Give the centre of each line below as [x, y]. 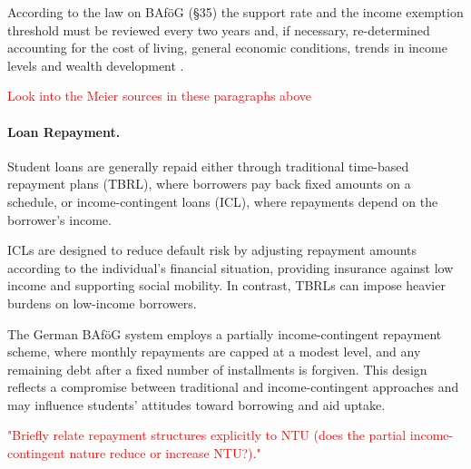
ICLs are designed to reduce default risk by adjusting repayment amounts [212, 250]
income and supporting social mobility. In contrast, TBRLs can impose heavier [226, 285]
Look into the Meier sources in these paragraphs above [160, 96]
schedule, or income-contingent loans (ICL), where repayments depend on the [223, 201]
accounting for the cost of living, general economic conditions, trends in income [227, 48]
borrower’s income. [59, 219]
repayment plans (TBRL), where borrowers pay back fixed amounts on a [209, 184]
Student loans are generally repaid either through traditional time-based [208, 166]
